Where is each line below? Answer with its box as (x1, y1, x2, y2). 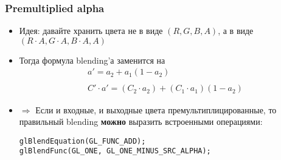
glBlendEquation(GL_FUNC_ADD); (19, 136, 146, 145)
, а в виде (218, 24, 254, 37)
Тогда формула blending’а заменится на (19, 53, 165, 66)
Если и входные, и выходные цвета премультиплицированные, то (35, 103, 277, 116)
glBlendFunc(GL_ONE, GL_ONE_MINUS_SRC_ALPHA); (19, 147, 211, 156)
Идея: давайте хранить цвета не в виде (19, 24, 163, 37)
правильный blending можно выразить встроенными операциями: (19, 115, 263, 128)
